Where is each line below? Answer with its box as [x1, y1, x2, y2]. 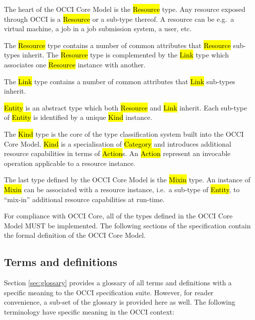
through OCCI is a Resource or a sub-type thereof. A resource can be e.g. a [4, 13, 234, 24]
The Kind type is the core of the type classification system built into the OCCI [4, 128, 244, 139]
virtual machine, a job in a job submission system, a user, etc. [4, 23, 192, 34]
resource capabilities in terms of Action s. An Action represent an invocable [4, 148, 231, 159]
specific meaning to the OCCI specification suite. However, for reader [4, 287, 213, 297]
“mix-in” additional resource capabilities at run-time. [4, 194, 165, 204]
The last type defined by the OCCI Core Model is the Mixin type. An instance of [4, 174, 251, 185]
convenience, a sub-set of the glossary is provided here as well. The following [4, 297, 235, 307]
